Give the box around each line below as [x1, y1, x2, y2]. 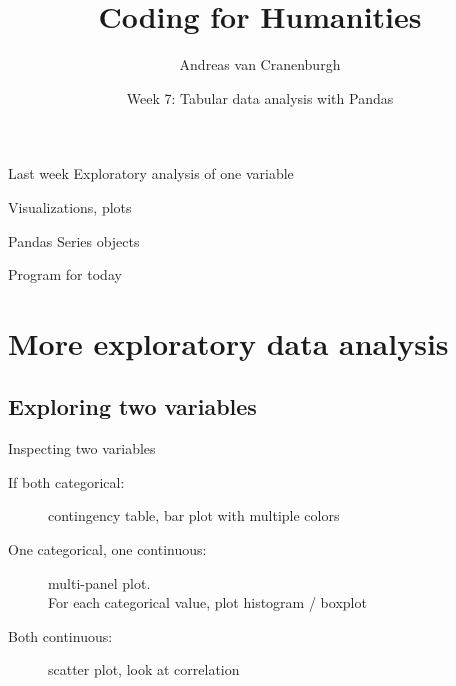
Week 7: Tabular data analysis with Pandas [126, 87, 394, 108]
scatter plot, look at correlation [48, 659, 240, 680]
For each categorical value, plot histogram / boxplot [48, 592, 367, 613]
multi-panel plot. [48, 572, 151, 593]
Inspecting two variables [8, 438, 156, 459]
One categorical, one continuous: [8, 539, 207, 560]
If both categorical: [8, 471, 125, 492]
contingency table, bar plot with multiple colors [48, 505, 340, 526]
